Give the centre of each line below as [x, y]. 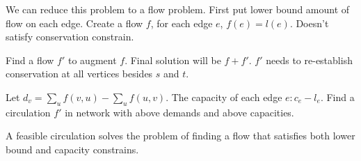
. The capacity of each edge [224, 97]
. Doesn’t [309, 23]
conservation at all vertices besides [79, 74]
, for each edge [182, 23]
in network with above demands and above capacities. [179, 112]
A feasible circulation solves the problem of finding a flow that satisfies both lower [180, 136]
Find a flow [30, 60]
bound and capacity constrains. [72, 149]
